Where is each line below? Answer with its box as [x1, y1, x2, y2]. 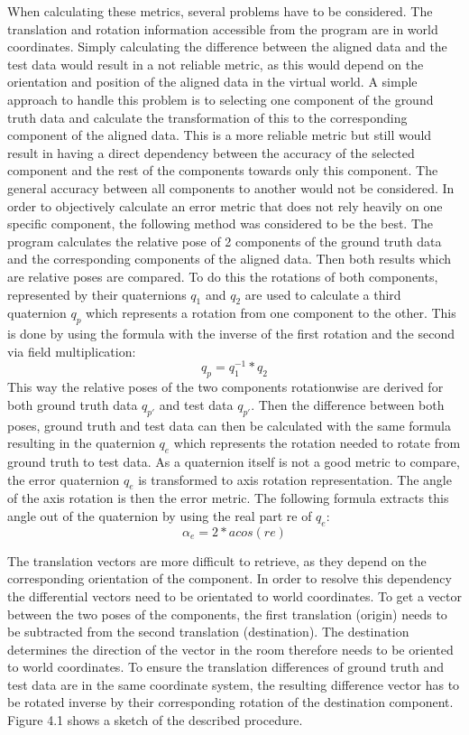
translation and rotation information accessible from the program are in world [7, 19, 438, 38]
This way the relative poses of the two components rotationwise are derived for [7, 377, 444, 396]
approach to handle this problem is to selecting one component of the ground [7, 89, 434, 108]
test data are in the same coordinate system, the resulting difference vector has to [7, 675, 460, 693]
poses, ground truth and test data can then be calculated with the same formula [7, 415, 451, 434]
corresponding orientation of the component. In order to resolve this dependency [7, 569, 452, 588]
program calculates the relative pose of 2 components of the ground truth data [7, 231, 442, 250]
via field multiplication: [7, 341, 136, 360]
